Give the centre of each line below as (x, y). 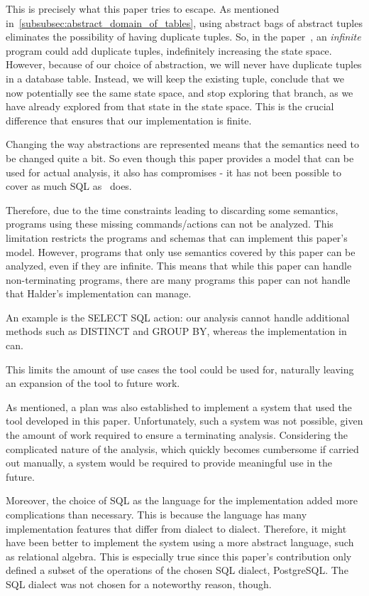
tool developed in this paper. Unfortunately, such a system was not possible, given (184, 421)
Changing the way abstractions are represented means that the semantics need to (182, 144)
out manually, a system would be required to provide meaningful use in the (169, 463)
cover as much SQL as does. (69, 186)
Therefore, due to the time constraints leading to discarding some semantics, (172, 209)
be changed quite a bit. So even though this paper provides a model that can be (180, 158)
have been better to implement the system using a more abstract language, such (180, 542)
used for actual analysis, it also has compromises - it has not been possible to (174, 172)
